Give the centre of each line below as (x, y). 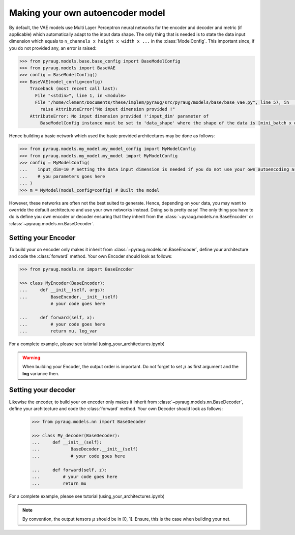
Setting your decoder (42, 390)
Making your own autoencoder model (87, 13)
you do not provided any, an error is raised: (53, 48)
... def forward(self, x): (57, 317)
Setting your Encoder (42, 238)
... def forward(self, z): (70, 470)
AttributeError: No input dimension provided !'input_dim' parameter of (119, 116)
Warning (31, 357)
